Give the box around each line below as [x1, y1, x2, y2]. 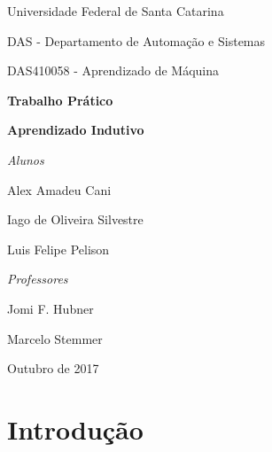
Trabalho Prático [7, 90, 113, 109]
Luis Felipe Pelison [7, 239, 110, 258]
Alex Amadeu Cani [7, 180, 112, 199]
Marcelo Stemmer [7, 329, 103, 347]
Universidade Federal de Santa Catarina [7, 2, 224, 19]
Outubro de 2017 [7, 359, 99, 378]
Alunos [7, 150, 44, 168]
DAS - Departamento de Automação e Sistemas [7, 31, 266, 50]
